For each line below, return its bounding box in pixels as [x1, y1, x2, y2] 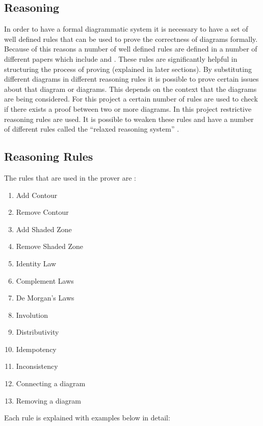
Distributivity [16, 327, 59, 337]
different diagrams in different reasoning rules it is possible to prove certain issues [4, 73, 259, 84]
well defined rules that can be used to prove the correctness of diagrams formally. [4, 33, 258, 44]
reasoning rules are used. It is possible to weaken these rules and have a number [4, 113, 254, 124]
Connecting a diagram [16, 378, 86, 389]
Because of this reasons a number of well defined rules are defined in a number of [4, 43, 257, 54]
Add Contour [16, 189, 58, 200]
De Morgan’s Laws [16, 292, 74, 303]
